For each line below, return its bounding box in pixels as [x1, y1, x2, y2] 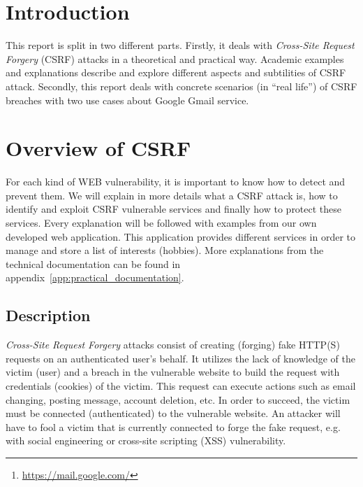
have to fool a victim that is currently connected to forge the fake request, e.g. [6, 419, 341, 434]
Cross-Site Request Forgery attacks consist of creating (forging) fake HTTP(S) [6, 337, 340, 352]
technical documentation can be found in [6, 256, 181, 271]
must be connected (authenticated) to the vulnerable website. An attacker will [6, 406, 341, 421]
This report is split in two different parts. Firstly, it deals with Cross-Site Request [6, 38, 355, 52]
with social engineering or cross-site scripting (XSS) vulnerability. [6, 433, 286, 448]
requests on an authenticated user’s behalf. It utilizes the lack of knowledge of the [6, 351, 355, 365]
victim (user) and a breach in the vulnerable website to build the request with [6, 365, 340, 379]
